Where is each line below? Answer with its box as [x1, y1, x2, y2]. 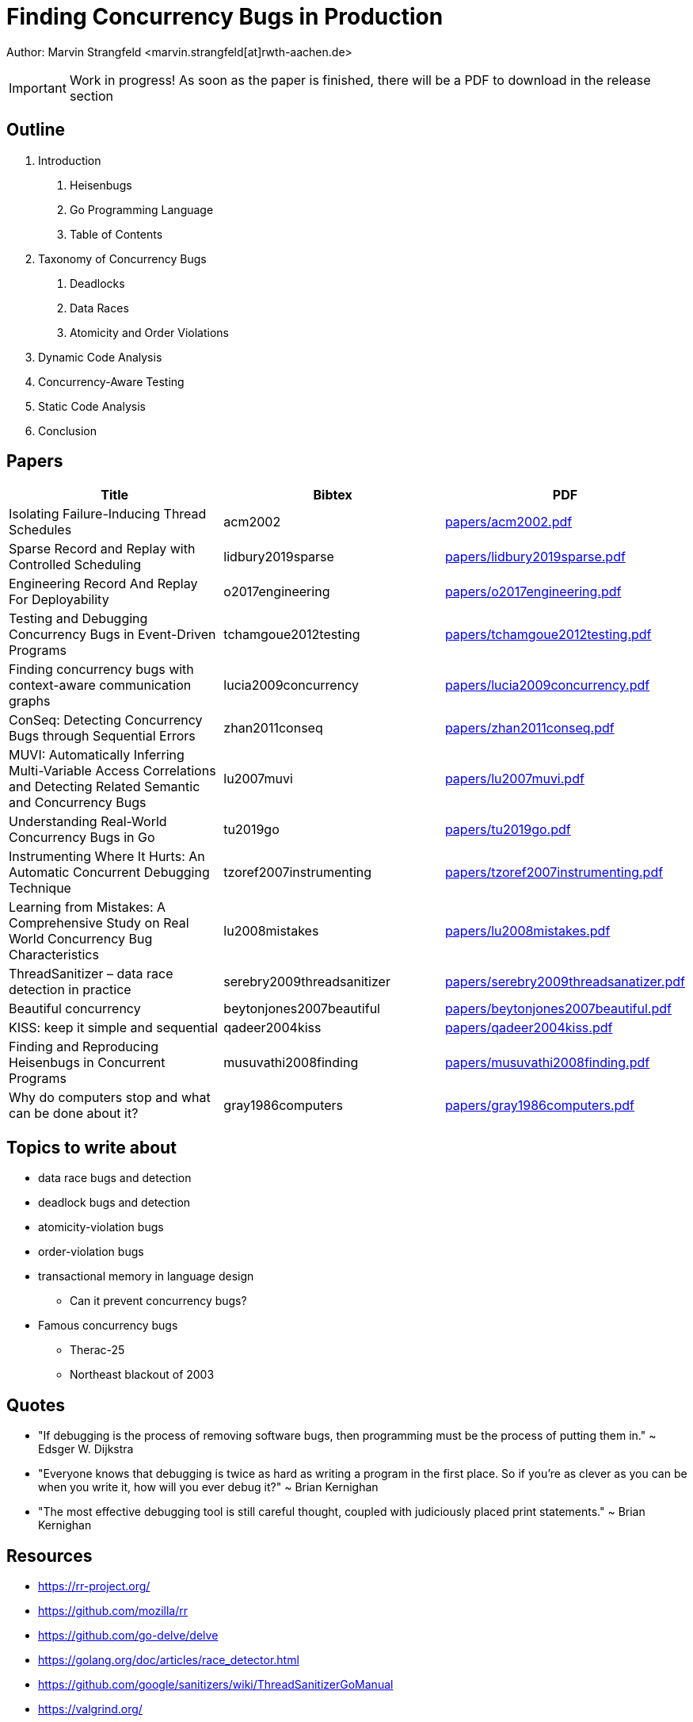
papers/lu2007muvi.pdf [444, 771, 584, 787]
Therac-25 [70, 1343, 125, 1357]
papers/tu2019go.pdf [444, 821, 571, 838]
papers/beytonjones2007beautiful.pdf [444, 1001, 672, 1017]
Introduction [38, 153, 101, 167]
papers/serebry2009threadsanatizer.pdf [444, 974, 685, 990]
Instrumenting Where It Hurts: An [9, 848, 205, 865]
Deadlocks [70, 276, 125, 290]
